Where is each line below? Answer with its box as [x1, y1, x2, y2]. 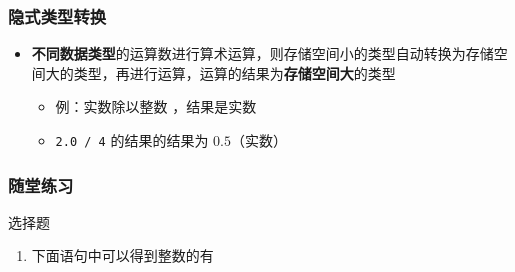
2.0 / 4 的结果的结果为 [55, 130, 209, 150]
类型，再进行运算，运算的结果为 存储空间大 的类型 [73, 62, 396, 83]
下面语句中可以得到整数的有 [31, 245, 214, 266]
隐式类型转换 [8, 3, 107, 28]
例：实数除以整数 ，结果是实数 [55, 96, 257, 117]
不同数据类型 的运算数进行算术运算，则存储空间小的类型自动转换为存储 [31, 43, 494, 64]
